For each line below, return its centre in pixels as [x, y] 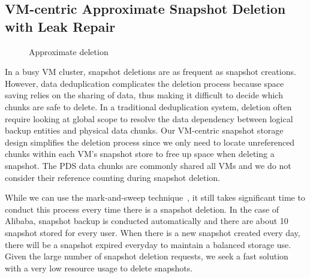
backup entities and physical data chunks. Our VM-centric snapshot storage [144, 130]
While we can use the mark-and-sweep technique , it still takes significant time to [155, 197]
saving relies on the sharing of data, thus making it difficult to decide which [144, 95]
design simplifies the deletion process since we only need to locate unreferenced [150, 142]
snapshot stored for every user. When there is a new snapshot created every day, [153, 232]
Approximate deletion [69, 51]
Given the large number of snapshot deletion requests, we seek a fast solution [147, 256]
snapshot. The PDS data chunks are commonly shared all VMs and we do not [148, 165]
